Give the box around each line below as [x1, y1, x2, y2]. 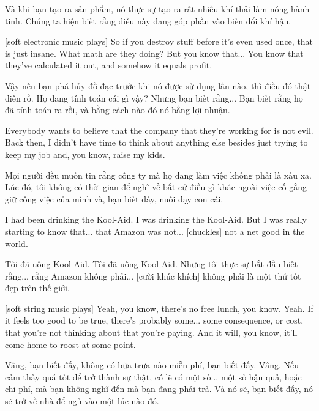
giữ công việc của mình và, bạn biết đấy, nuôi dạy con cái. [5, 192, 223, 205]
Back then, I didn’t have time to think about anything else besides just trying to [5, 136, 308, 149]
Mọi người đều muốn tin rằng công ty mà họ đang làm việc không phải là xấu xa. [5, 168, 312, 181]
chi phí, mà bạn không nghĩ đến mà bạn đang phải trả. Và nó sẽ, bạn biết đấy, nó [5, 382, 313, 395]
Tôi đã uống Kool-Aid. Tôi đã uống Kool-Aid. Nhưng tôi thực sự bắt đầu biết [5, 257, 298, 270]
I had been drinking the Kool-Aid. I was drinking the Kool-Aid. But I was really [5, 213, 307, 226]
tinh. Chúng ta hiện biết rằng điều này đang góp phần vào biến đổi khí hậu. [5, 14, 291, 27]
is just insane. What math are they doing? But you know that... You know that [5, 46, 304, 59]
